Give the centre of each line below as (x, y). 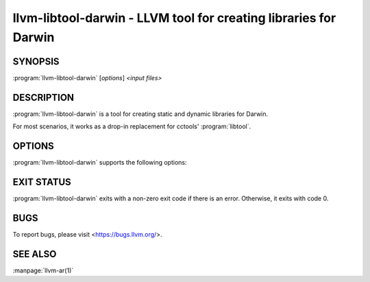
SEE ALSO (35, 254)
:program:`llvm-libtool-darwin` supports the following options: (100, 163)
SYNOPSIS (36, 61)
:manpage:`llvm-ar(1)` (43, 270)
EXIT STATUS (42, 182)
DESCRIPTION (44, 97)
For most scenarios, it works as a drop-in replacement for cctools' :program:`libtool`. (132, 126)
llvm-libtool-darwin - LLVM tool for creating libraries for (174, 18)
